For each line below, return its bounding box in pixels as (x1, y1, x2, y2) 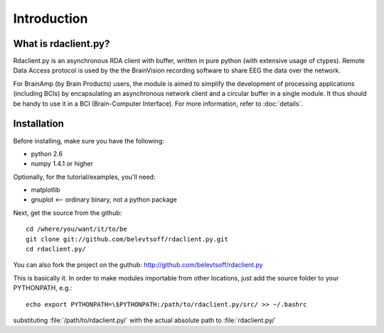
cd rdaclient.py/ (26, 245, 86, 253)
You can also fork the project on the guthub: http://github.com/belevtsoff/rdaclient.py (13, 261, 263, 269)
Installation (13, 118, 64, 130)
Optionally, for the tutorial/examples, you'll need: (13, 173, 156, 181)
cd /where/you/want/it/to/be (26, 225, 127, 234)
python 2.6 (31, 149, 63, 158)
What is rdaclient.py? (13, 38, 110, 50)
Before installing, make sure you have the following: (13, 136, 165, 145)
